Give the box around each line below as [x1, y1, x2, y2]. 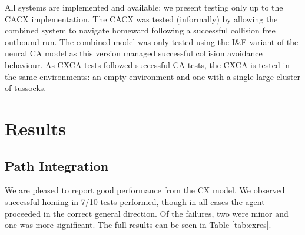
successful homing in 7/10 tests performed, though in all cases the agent [5, 195, 265, 207]
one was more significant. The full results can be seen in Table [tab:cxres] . [5, 219, 271, 231]
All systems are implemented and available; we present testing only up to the [5, 1, 283, 13]
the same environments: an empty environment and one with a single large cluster [5, 70, 301, 82]
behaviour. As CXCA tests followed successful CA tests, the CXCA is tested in [5, 58, 290, 70]
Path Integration [5, 156, 109, 174]
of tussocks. [5, 82, 47, 94]
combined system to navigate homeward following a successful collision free [5, 24, 276, 36]
